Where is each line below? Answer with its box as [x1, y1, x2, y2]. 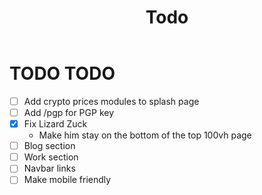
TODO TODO [9, 62, 116, 85]
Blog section [23, 140, 76, 152]
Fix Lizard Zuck [23, 118, 88, 130]
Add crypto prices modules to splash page [23, 95, 200, 107]
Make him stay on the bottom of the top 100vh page [38, 129, 252, 141]
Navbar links [23, 162, 76, 175]
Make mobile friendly [23, 174, 112, 186]
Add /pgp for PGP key [23, 107, 115, 118]
